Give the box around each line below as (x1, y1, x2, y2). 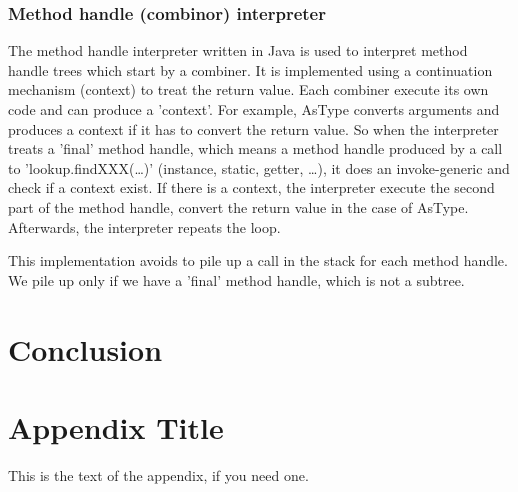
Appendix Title (8, 406, 224, 447)
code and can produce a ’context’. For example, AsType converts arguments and (8, 99, 500, 119)
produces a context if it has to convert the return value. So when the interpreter (8, 118, 499, 139)
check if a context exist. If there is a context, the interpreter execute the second (8, 177, 495, 198)
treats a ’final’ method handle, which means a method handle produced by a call (8, 138, 503, 159)
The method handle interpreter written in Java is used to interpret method (8, 40, 468, 61)
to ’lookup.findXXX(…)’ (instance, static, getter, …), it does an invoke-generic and (8, 157, 510, 178)
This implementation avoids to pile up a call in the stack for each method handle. (8, 250, 508, 271)
